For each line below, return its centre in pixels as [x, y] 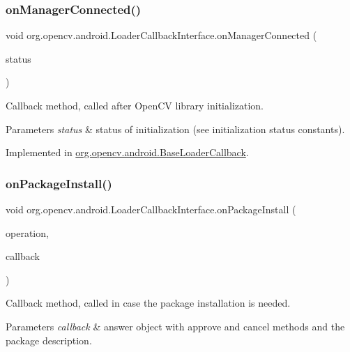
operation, [27, 232]
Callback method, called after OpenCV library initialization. [135, 105]
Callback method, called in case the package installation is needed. [148, 303]
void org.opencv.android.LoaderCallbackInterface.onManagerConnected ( [161, 35]
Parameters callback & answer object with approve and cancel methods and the [175, 326]
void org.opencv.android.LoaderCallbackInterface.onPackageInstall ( [151, 209]
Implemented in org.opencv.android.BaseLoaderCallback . [127, 152]
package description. [49, 340]
